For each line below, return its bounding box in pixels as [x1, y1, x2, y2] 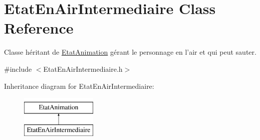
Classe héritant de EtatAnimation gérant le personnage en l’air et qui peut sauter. [4, 47, 256, 57]
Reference [4, 18, 74, 38]
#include [4, 63, 32, 74]
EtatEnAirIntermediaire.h [43, 63, 123, 74]
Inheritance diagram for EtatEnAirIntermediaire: [4, 80, 154, 91]
